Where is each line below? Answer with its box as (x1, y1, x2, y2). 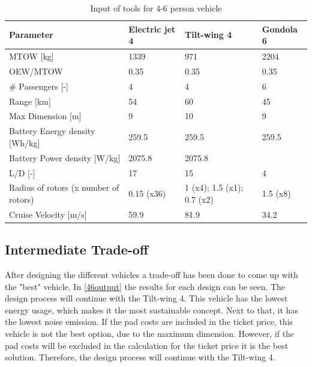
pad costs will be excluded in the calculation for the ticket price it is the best (5, 339, 289, 351)
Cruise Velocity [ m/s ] (9, 208, 87, 220)
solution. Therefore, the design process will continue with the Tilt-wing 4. (5, 351, 275, 363)
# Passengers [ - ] (9, 79, 68, 92)
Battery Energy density (9, 125, 95, 137)
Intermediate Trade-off (5, 240, 149, 259)
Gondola (262, 22, 298, 35)
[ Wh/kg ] (9, 136, 40, 149)
